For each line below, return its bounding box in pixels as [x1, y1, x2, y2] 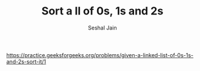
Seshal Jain [88, 24, 117, 31]
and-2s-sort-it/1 [6, 58, 46, 65]
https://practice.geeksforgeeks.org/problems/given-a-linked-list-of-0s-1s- [6, 51, 194, 58]
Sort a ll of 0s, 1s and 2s [41, 4, 163, 18]
